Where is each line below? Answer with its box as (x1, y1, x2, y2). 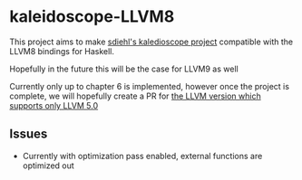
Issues (9, 127, 48, 142)
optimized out (22, 160, 74, 171)
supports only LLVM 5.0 (9, 99, 98, 110)
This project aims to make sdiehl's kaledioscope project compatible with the (9, 36, 293, 47)
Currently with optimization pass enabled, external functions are (22, 150, 263, 161)
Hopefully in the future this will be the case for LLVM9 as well (9, 63, 239, 74)
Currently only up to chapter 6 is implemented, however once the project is (9, 81, 290, 91)
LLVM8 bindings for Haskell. (9, 45, 115, 56)
